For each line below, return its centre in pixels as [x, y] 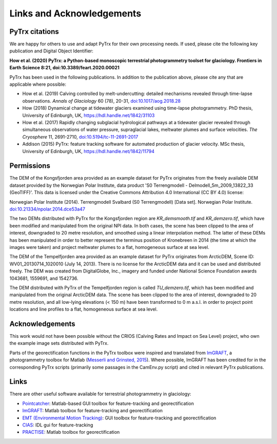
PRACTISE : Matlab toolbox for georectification [71, 432]
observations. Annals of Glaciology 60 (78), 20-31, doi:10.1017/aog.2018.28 [102, 101]
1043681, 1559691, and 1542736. [44, 278]
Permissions [30, 166]
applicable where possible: [38, 84]
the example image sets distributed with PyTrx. [59, 343]
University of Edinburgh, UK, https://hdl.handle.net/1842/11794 [88, 151]
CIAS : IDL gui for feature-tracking [58, 425]
